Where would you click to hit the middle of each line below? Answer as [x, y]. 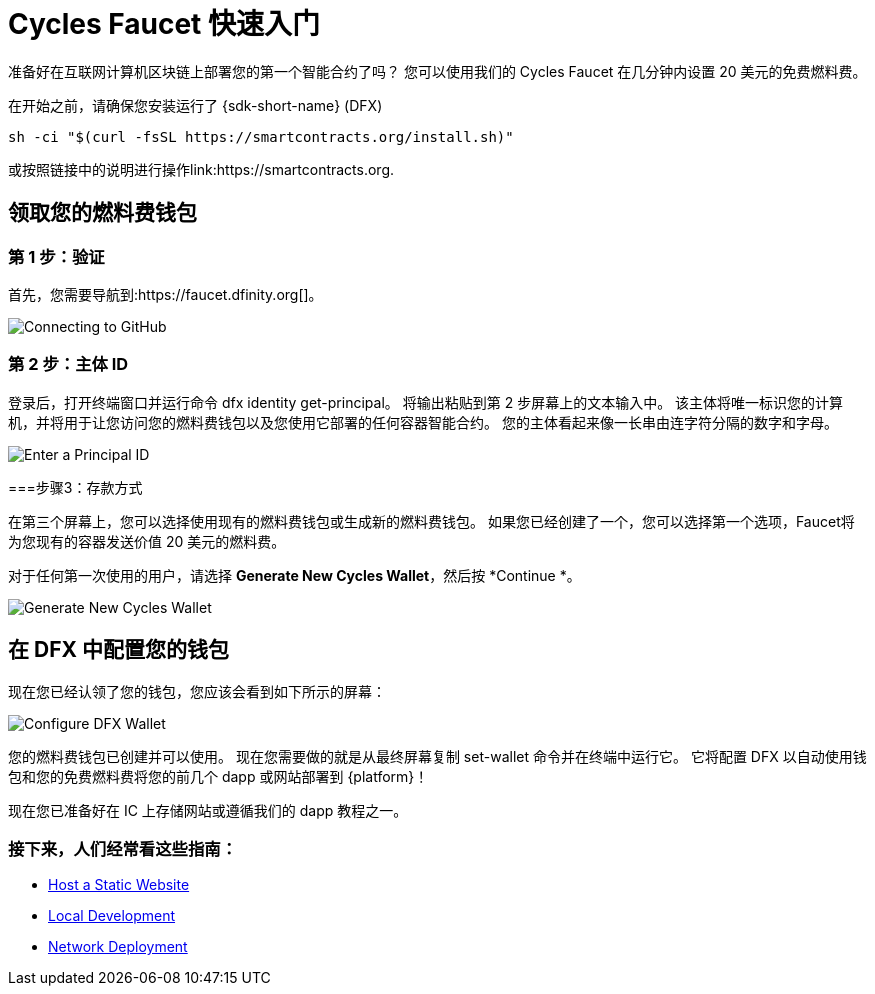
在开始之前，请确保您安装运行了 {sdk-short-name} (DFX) [195, 105]
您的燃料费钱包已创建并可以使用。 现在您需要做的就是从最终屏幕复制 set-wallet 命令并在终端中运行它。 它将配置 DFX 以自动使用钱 [437, 756]
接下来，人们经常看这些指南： [123, 848]
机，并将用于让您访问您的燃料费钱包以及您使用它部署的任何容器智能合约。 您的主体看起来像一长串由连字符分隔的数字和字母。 [423, 422]
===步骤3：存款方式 [75, 487]
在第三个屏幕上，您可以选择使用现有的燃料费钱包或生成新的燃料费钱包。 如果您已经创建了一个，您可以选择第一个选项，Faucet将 [431, 521]
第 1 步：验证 [56, 256]
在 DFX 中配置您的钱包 [118, 650]
